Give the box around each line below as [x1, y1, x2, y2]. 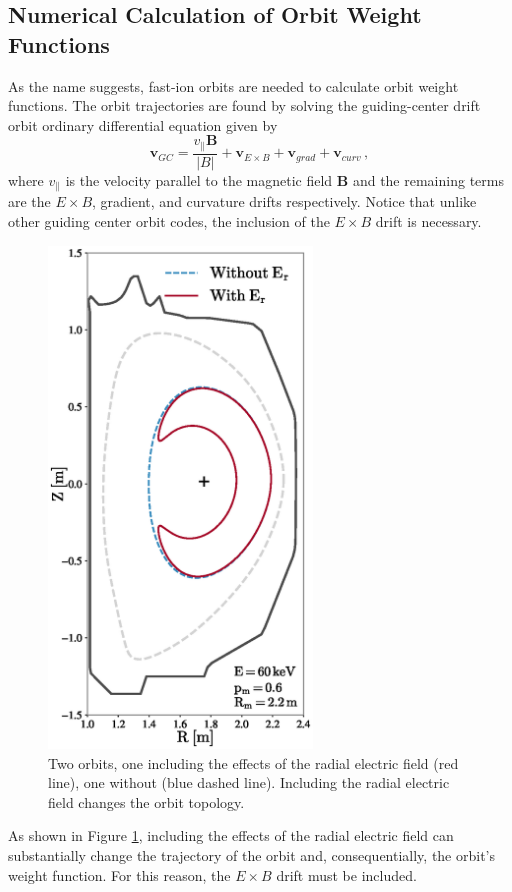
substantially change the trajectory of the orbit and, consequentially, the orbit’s [8, 845, 496, 866]
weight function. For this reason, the [8, 864, 231, 885]
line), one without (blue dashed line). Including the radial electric [48, 772, 450, 793]
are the [8, 191, 51, 212]
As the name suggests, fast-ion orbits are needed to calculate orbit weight [8, 75, 459, 96]
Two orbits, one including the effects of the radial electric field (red [48, 752, 459, 773]
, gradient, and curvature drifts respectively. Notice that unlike [92, 191, 477, 212]
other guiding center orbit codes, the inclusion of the [8, 210, 330, 231]
